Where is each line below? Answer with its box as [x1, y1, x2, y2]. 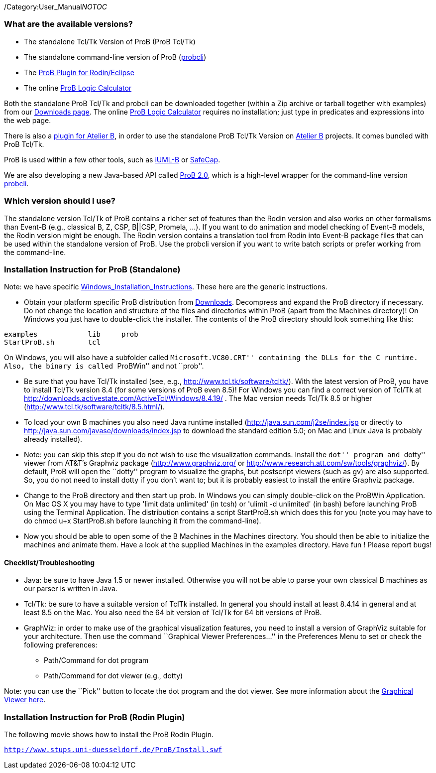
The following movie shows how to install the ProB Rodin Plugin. [4, 730, 214, 739]
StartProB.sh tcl [4, 338, 101, 347]
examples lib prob [4, 330, 138, 339]
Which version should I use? [4, 196, 115, 206]
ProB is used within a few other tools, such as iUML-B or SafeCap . [4, 155, 220, 164]
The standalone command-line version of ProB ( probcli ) [24, 52, 207, 61]
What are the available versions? [4, 19, 133, 29]
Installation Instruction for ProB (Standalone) [4, 264, 181, 274]
